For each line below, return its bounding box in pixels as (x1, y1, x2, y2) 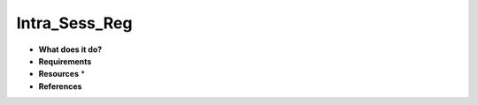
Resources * (38, 69, 86, 79)
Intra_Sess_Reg (16, 13, 133, 33)
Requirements (38, 56, 92, 66)
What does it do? (38, 44, 103, 55)
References (38, 80, 82, 92)
